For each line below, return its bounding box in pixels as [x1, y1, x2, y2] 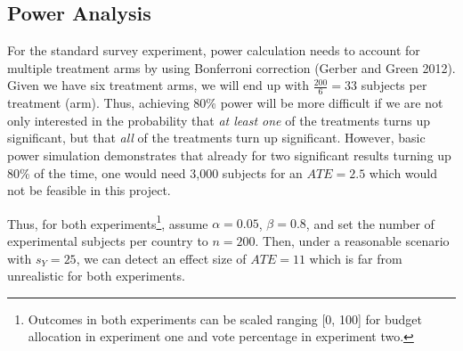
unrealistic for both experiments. [7, 266, 185, 285]
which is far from [309, 249, 402, 267]
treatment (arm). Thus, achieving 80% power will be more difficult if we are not [7, 94, 443, 112]
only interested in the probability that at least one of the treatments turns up [7, 110, 431, 129]
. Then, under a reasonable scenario [255, 232, 450, 250]
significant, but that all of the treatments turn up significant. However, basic [7, 128, 426, 147]
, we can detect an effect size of [76, 249, 247, 267]
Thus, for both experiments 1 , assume [7, 211, 208, 233]
